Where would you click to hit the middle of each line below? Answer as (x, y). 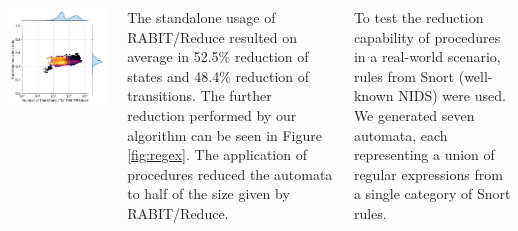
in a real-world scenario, (427, 56)
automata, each (400, 134)
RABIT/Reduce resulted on (212, 36)
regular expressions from (428, 173)
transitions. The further (199, 95)
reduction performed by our (212, 114)
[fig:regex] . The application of (217, 154)
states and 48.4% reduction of (218, 75)
